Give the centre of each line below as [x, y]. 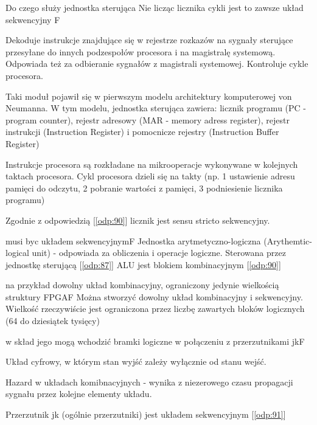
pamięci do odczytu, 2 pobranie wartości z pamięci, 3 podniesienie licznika [144, 188]
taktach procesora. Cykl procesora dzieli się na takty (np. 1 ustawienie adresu [150, 176]
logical [17, 253]
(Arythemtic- [288, 240]
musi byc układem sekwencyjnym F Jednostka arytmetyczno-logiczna [133, 240]
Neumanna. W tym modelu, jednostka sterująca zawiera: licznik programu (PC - [156, 108]
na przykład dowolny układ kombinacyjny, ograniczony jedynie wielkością [142, 285]
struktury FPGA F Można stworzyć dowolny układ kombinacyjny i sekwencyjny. [154, 296]
